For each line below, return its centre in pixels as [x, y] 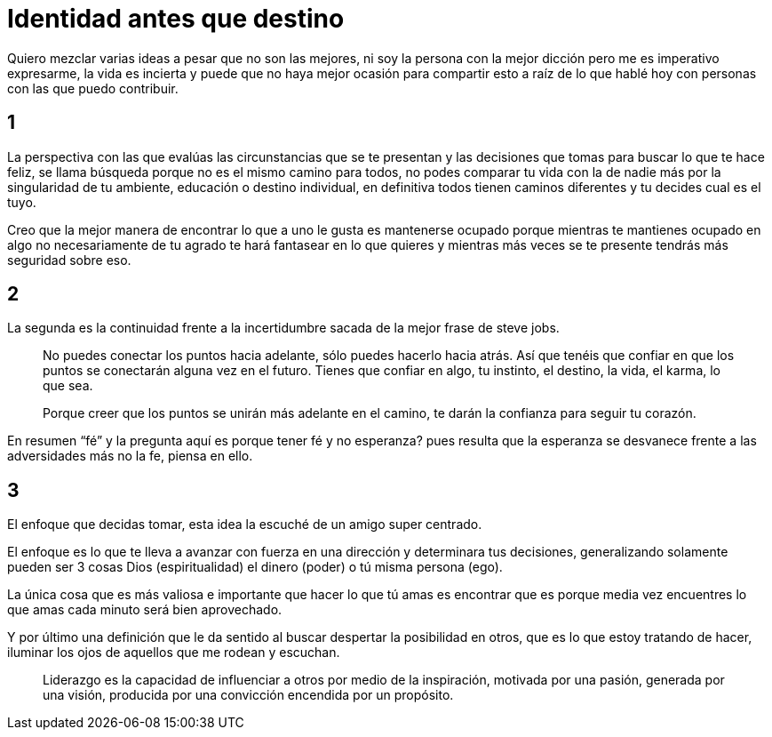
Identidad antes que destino [176, 19]
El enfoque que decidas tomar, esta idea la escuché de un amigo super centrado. [245, 525]
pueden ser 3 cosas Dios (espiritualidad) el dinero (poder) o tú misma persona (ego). [255, 567]
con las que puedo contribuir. [93, 88]
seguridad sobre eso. [69, 260]
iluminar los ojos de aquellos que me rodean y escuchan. [174, 653]
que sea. [68, 386]
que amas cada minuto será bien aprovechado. [145, 610]
